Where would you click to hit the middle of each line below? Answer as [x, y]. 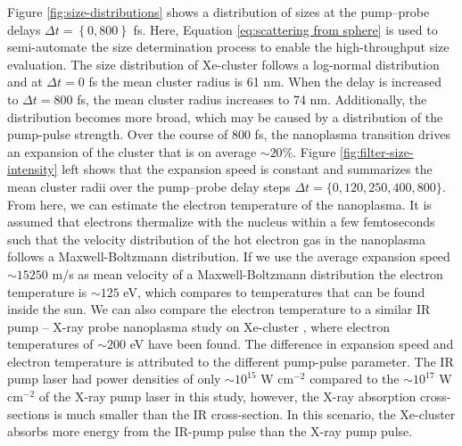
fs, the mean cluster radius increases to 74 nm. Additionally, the [252, 99]
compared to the [355, 379]
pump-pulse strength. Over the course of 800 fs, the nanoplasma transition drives [229, 134]
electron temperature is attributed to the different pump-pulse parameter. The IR [231, 361]
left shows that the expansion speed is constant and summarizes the [247, 169]
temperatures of [50, 344]
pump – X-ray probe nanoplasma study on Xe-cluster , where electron [198, 326]
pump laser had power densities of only [114, 379]
